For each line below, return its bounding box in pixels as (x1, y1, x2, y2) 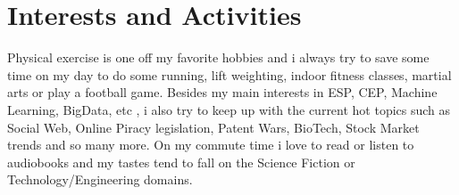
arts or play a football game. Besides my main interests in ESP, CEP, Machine (7, 83, 438, 102)
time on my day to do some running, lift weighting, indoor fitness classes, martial (7, 65, 452, 84)
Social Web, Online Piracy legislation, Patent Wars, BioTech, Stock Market (7, 118, 420, 136)
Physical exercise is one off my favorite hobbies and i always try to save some (7, 48, 430, 67)
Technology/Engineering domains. (7, 170, 193, 189)
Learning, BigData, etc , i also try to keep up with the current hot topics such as (7, 100, 451, 118)
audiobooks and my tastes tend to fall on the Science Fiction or (7, 152, 355, 171)
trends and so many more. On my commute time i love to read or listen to (7, 135, 414, 154)
